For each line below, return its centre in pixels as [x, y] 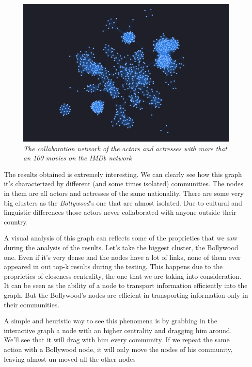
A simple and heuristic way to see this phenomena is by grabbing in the [110, 321]
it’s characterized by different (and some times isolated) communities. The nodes [124, 183]
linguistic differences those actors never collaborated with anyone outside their [120, 212]
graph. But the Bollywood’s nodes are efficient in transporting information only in [126, 295]
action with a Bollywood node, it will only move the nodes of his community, [118, 349]
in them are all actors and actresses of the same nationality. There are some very [124, 193]
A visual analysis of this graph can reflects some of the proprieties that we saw [121, 238]
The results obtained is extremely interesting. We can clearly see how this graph [123, 174]
